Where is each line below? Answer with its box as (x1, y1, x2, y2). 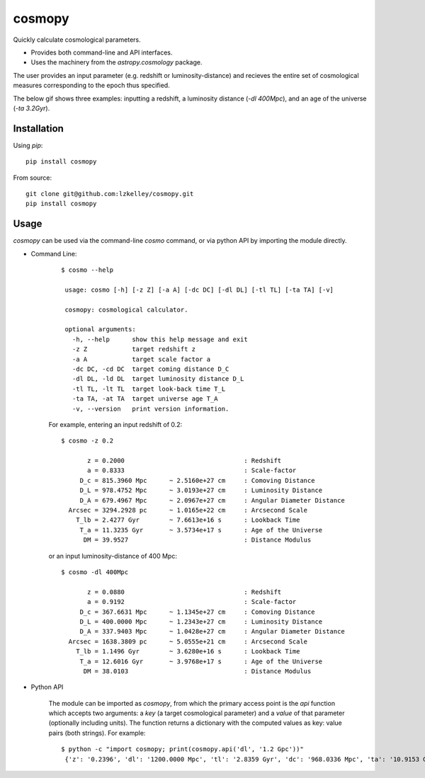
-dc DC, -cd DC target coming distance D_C (72, 365, 229, 373)
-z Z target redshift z (72, 345, 196, 353)
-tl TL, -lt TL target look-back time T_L (72, 384, 226, 393)
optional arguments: (64, 326, 136, 333)
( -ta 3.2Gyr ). (13, 103, 50, 113)
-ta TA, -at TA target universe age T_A (72, 395, 219, 403)
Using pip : (13, 141, 43, 149)
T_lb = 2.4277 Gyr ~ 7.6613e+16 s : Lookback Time (75, 516, 300, 524)
